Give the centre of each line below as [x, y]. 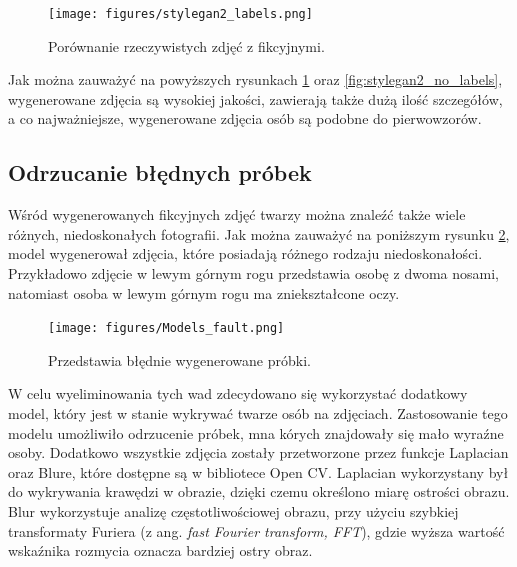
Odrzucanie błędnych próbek [160, 172]
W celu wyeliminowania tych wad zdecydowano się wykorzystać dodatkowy [238, 393]
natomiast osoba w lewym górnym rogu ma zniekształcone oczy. [204, 292]
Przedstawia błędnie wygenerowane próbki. [179, 359]
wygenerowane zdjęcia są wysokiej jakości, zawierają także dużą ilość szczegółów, [255, 98]
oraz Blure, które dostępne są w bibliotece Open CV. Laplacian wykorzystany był [258, 471]
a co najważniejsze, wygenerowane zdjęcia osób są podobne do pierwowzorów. [245, 118]
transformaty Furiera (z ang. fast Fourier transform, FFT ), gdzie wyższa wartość [256, 530]
